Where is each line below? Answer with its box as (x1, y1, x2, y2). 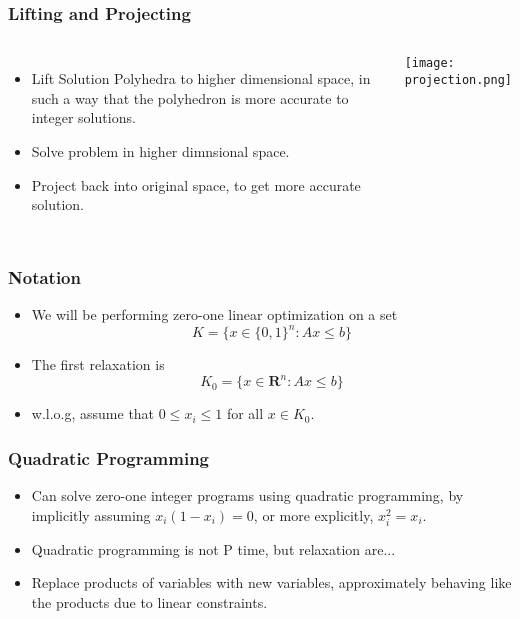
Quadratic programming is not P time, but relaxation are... (31, 538, 396, 559)
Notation (8, 264, 81, 289)
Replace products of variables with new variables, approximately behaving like (31, 572, 512, 593)
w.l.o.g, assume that (31, 403, 155, 424)
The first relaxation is (31, 354, 165, 375)
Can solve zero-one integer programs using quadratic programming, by (31, 485, 464, 505)
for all (226, 403, 264, 424)
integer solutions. (31, 107, 136, 128)
